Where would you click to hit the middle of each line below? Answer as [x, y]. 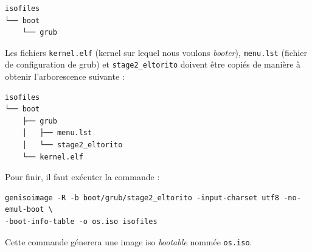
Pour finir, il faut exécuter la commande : [82, 177]
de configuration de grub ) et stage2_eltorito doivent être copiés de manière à [153, 64]
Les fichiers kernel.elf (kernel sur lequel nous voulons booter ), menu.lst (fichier [156, 52]
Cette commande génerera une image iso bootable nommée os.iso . [129, 241]
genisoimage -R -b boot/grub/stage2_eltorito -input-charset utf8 [142, 198]
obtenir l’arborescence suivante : [65, 76]
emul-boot [25, 210]
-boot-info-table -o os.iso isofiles [81, 222]
